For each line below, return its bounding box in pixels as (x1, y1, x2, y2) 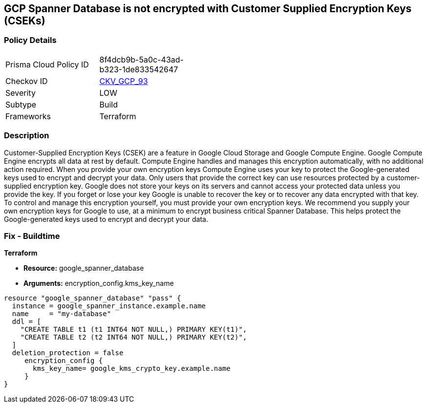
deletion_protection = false (12, 349, 124, 357)
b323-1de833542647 (99, 64, 178, 74)
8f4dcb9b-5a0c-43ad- (99, 54, 184, 64)
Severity (5, 87, 36, 98)
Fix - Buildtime (4, 231, 60, 241)
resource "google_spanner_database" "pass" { (4, 294, 181, 302)
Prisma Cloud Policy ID (5, 59, 89, 69)
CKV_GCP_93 (99, 76, 148, 86)
